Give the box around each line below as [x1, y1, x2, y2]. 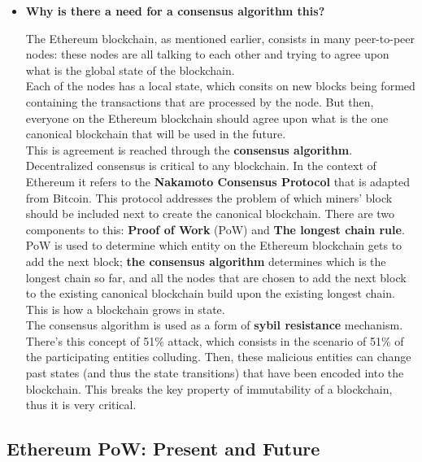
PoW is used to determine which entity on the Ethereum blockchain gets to [25, 237, 402, 254]
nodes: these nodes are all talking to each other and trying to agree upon [25, 46, 389, 63]
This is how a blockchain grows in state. [25, 300, 225, 317]
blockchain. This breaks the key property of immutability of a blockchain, [25, 380, 393, 397]
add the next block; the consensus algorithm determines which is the [25, 252, 386, 269]
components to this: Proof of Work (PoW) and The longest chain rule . [25, 220, 405, 238]
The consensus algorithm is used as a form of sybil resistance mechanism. [25, 316, 403, 333]
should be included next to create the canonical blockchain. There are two [25, 205, 395, 222]
